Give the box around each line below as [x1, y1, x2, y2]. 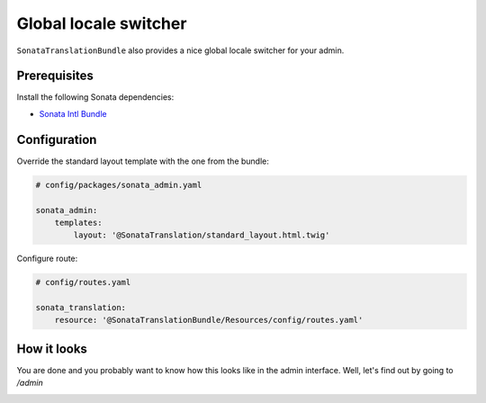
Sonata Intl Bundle [39, 108, 107, 119]
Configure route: [16, 253, 78, 264]
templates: [54, 217, 103, 228]
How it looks [16, 341, 87, 356]
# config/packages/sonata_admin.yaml [35, 180, 202, 190]
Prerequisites [16, 68, 94, 84]
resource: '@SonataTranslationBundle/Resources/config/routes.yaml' [54, 315, 364, 326]
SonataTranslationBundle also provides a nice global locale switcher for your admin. [16, 45, 345, 56]
